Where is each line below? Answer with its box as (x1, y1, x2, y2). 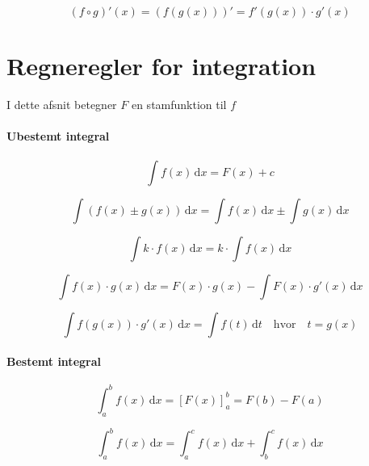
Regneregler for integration (6, 49, 317, 82)
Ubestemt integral (6, 128, 110, 145)
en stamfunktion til (131, 96, 227, 113)
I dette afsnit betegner (6, 96, 117, 113)
